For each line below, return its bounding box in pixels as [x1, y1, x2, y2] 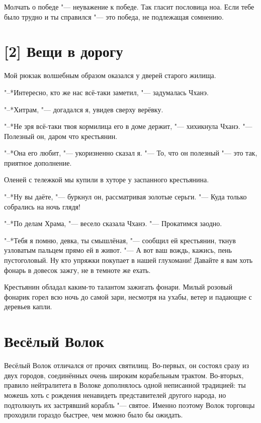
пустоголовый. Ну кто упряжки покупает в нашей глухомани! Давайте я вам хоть [4, 255, 253, 265]
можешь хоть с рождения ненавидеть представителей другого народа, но [4, 389, 226, 400]
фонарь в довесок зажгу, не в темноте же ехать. [4, 264, 151, 275]
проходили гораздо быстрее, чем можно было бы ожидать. [4, 409, 183, 420]
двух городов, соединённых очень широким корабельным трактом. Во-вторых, [4, 370, 244, 380]
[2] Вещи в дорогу [4, 41, 123, 61]
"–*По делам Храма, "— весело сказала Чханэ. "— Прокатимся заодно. [4, 218, 222, 229]
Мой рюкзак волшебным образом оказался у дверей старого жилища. [4, 70, 216, 81]
